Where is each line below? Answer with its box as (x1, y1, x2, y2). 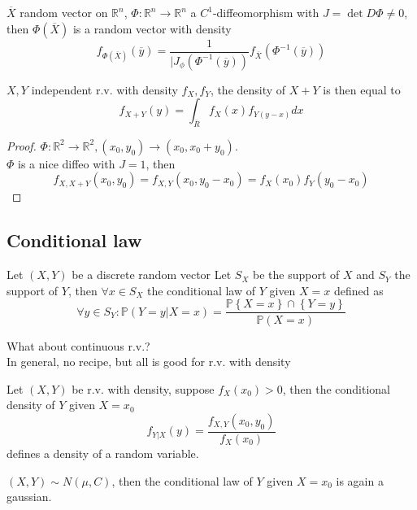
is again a (336, 472, 384, 489)
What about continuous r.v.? (7, 337, 150, 354)
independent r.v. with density (31, 81, 178, 98)
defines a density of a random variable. (7, 444, 199, 461)
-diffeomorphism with (212, 4, 319, 20)
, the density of (210, 81, 286, 98)
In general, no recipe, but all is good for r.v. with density (7, 353, 291, 370)
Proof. (7, 137, 37, 154)
